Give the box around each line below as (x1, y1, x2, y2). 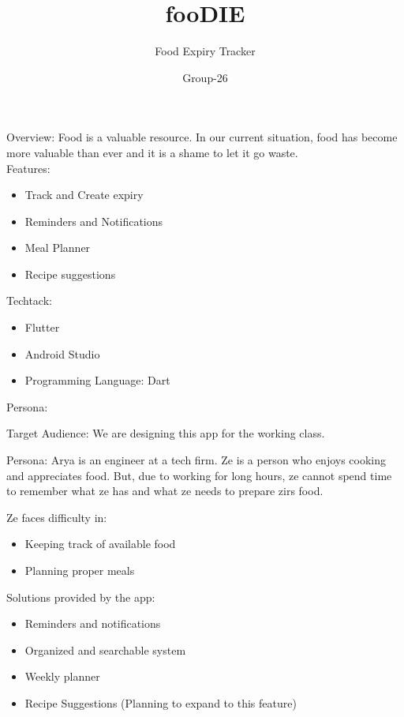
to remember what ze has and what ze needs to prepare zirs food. (6, 482, 324, 499)
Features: (6, 160, 50, 176)
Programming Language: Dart (24, 372, 170, 389)
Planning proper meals (24, 562, 135, 578)
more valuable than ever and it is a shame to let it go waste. (6, 144, 298, 160)
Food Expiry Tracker (155, 43, 256, 59)
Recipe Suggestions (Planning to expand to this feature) (24, 694, 297, 711)
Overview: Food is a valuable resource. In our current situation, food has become (6, 129, 398, 145)
